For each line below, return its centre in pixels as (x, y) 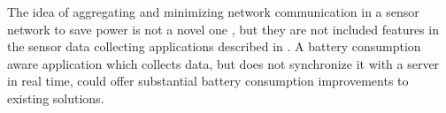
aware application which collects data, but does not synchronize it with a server (223, 63)
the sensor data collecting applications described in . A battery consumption (214, 46)
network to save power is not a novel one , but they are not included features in (223, 29)
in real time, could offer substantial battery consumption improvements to (208, 81)
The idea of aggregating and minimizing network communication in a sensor (213, 11)
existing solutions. (56, 98)
